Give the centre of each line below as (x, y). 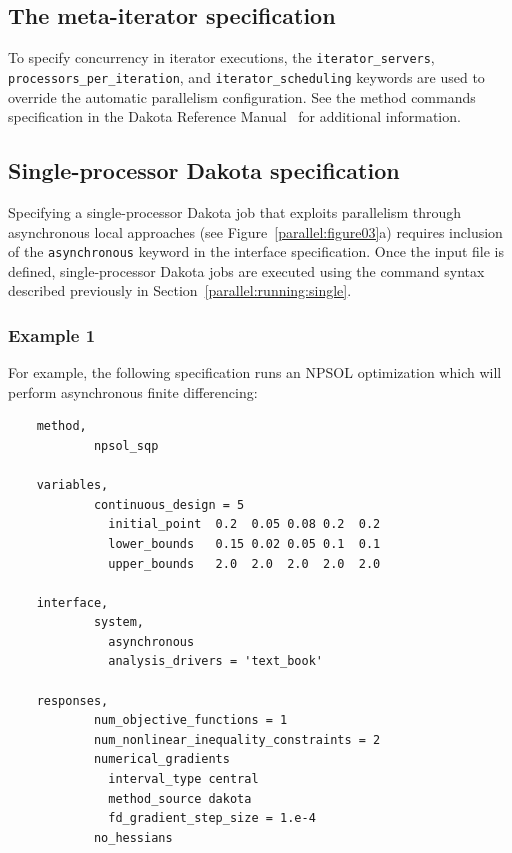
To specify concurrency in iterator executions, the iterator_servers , (221, 57)
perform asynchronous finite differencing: (133, 391)
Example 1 (52, 334)
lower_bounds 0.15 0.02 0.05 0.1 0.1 (244, 543)
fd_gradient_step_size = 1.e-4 (212, 818)
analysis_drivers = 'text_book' (215, 661)
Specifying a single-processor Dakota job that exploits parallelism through (235, 211)
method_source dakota (180, 798)
